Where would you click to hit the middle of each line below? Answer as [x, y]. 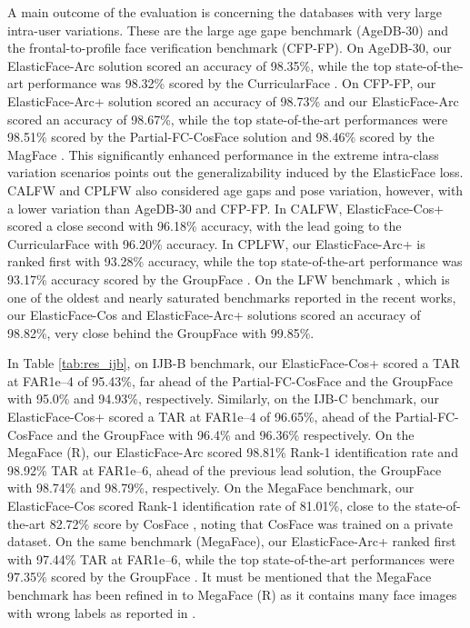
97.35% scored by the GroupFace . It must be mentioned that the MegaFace [220, 577]
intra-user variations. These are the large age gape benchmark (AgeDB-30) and [228, 30]
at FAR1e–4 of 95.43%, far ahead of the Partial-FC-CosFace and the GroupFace [230, 380]
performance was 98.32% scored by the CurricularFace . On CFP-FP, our [232, 83]
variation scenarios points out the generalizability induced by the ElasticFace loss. [235, 172]
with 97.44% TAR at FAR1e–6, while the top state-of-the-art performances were [231, 558]
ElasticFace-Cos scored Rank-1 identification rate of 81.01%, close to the [209, 506]
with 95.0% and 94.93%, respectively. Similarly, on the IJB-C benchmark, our [224, 399]
